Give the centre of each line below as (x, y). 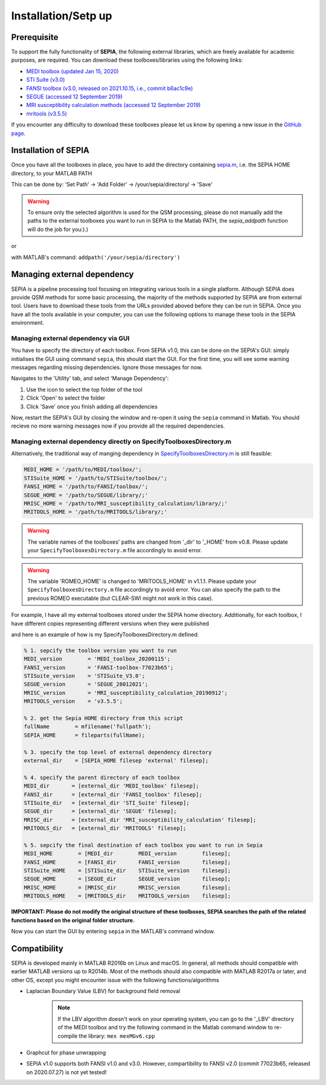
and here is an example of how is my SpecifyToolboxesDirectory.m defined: (105, 634)
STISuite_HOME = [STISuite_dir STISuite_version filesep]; (127, 871)
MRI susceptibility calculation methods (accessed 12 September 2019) (113, 105)
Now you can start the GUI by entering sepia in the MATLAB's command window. (113, 931)
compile (68, 1036)
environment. (28, 323)
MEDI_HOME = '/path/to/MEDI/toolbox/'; (83, 470)
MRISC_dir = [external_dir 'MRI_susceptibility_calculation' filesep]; (140, 820)
